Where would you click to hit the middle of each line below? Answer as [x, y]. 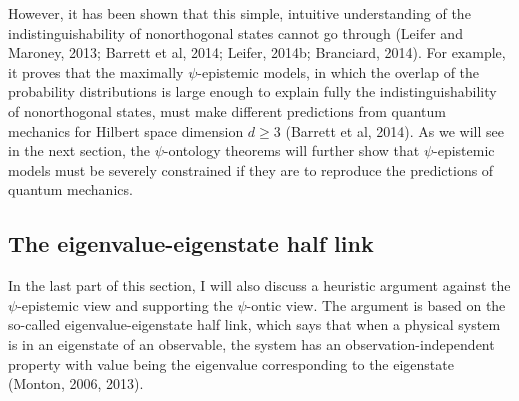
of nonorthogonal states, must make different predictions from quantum [227, 110]
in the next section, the [79, 150]
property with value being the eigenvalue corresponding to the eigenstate [231, 363]
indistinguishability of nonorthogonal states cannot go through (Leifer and [235, 32]
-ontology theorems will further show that [291, 150]
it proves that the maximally [96, 71]
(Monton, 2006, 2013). [76, 383]
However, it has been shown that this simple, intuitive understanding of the [239, 13]
